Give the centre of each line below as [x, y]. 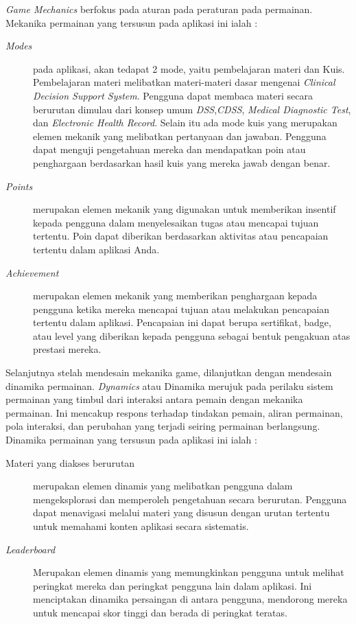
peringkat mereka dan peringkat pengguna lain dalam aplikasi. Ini [173, 585]
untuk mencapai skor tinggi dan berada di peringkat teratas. [160, 612]
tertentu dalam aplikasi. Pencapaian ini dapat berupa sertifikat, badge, [182, 322]
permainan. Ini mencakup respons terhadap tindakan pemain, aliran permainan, [174, 412]
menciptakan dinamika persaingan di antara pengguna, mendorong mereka [190, 599]
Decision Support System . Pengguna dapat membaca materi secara [173, 95]
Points [19, 186]
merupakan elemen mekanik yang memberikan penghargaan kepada [175, 296]
